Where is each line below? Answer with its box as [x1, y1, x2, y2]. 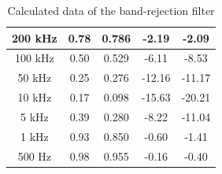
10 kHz [17, 89, 52, 106]
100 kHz [14, 50, 54, 66]
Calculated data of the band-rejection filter [7, 2, 215, 18]
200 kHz [12, 29, 57, 46]
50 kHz [17, 69, 52, 86]
